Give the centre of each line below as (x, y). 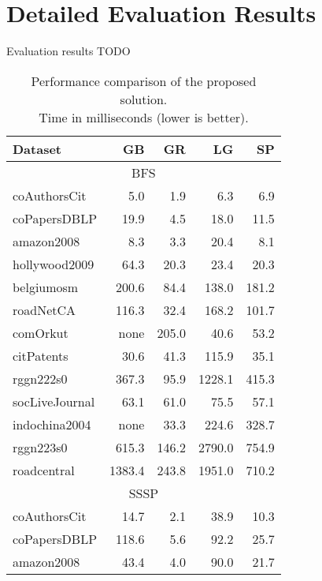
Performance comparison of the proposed (144, 81)
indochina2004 (52, 424)
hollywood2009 (54, 264)
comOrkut (41, 332)
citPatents (41, 355)
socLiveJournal (54, 401)
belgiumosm (46, 287)
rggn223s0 (40, 447)
